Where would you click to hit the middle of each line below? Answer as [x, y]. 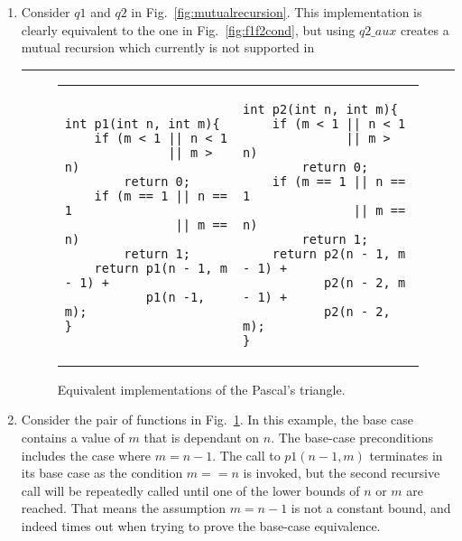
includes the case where [86, 455]
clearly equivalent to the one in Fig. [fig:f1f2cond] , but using [188, 29]
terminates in [406, 455]
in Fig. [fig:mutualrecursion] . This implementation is [277, 12]
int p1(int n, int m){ [142, 123]
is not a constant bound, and [371, 508]
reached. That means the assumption [123, 508]
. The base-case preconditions [352, 437]
